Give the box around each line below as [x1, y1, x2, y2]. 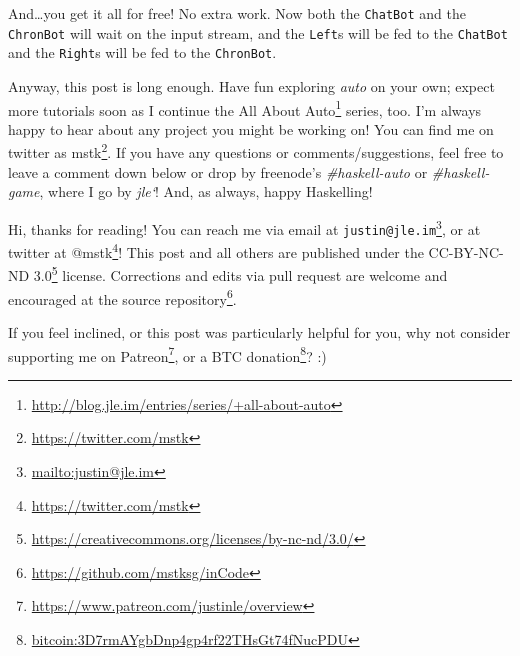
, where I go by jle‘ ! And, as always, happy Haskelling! [39, 181, 373, 202]
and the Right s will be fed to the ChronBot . [8, 42, 277, 63]
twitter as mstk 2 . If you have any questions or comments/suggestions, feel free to [8, 139, 504, 163]
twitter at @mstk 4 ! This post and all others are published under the [8, 239, 424, 262]
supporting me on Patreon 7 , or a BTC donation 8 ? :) [8, 342, 327, 366]
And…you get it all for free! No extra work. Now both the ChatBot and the [8, 3, 466, 23]
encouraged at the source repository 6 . [8, 285, 237, 309]
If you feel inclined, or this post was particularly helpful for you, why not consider [8, 321, 511, 342]
